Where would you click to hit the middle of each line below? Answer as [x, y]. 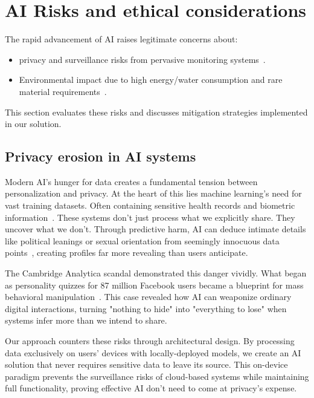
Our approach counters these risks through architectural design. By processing [150, 341]
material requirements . [63, 91]
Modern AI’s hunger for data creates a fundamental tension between [131, 181]
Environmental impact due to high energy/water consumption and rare [151, 80]
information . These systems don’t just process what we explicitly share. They [150, 217]
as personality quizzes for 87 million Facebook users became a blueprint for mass [154, 285]
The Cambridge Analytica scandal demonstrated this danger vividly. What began [156, 273]
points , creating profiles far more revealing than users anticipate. [127, 253]
